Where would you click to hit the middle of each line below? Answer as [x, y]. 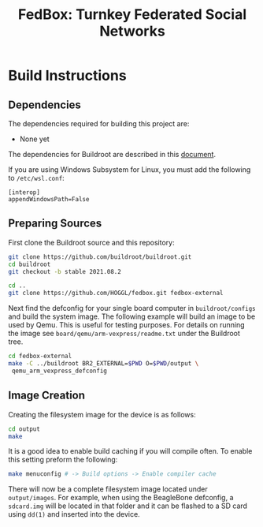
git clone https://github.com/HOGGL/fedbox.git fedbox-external [116, 293]
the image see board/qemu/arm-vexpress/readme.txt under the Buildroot [124, 334]
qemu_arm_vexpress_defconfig [59, 371]
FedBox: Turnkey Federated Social [132, 15]
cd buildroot [30, 264]
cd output [24, 429]
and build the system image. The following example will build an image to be [132, 316]
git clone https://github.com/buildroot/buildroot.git [100, 257]
